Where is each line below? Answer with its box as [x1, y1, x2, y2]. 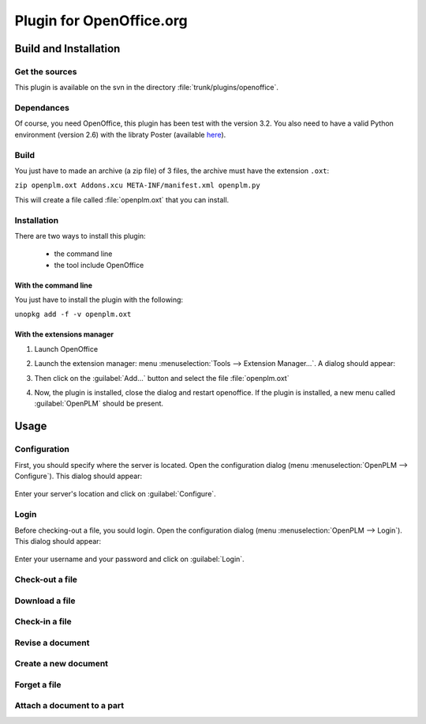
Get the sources [14, 66, 77, 77]
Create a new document [14, 658, 109, 669]
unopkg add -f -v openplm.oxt [14, 310, 132, 319]
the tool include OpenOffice [54, 260, 144, 270]
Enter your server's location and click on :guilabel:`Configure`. [14, 489, 216, 499]
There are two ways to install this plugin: [14, 231, 146, 240]
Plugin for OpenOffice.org [14, 12, 189, 29]
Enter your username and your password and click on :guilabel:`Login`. [14, 554, 245, 564]
